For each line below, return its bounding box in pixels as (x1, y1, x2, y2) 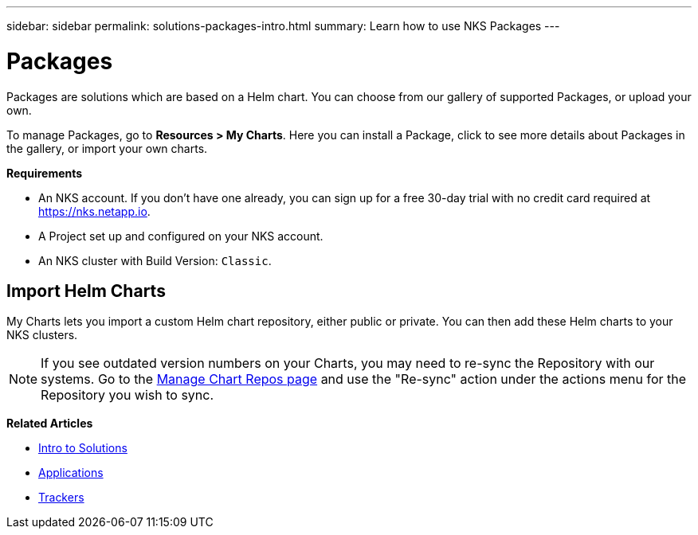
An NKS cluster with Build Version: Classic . (38, 253, 272, 267)
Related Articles (6, 416, 93, 431)
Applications (38, 466, 104, 480)
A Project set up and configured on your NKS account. (38, 228, 324, 243)
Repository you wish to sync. (41, 387, 214, 404)
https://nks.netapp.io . (38, 204, 151, 218)
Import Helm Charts (6, 280, 166, 301)
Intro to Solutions (38, 441, 127, 455)
